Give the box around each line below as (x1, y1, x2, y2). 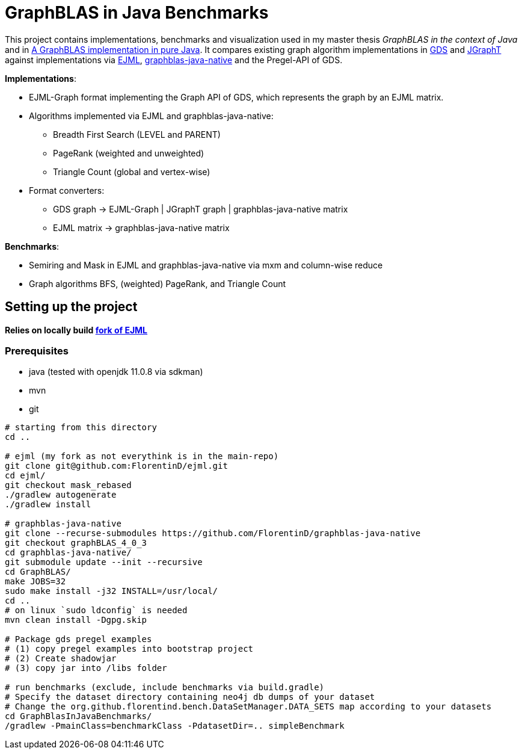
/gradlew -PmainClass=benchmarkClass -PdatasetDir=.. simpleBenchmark (5, 721, 345, 731)
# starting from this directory (5, 422, 157, 433)
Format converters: (29, 185, 105, 196)
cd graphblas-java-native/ (5, 548, 132, 558)
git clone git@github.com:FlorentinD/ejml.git (5, 461, 228, 471)
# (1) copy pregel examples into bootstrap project (5, 644, 254, 654)
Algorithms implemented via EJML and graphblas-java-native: (29, 110, 274, 121)
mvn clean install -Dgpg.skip (5, 615, 147, 625)
